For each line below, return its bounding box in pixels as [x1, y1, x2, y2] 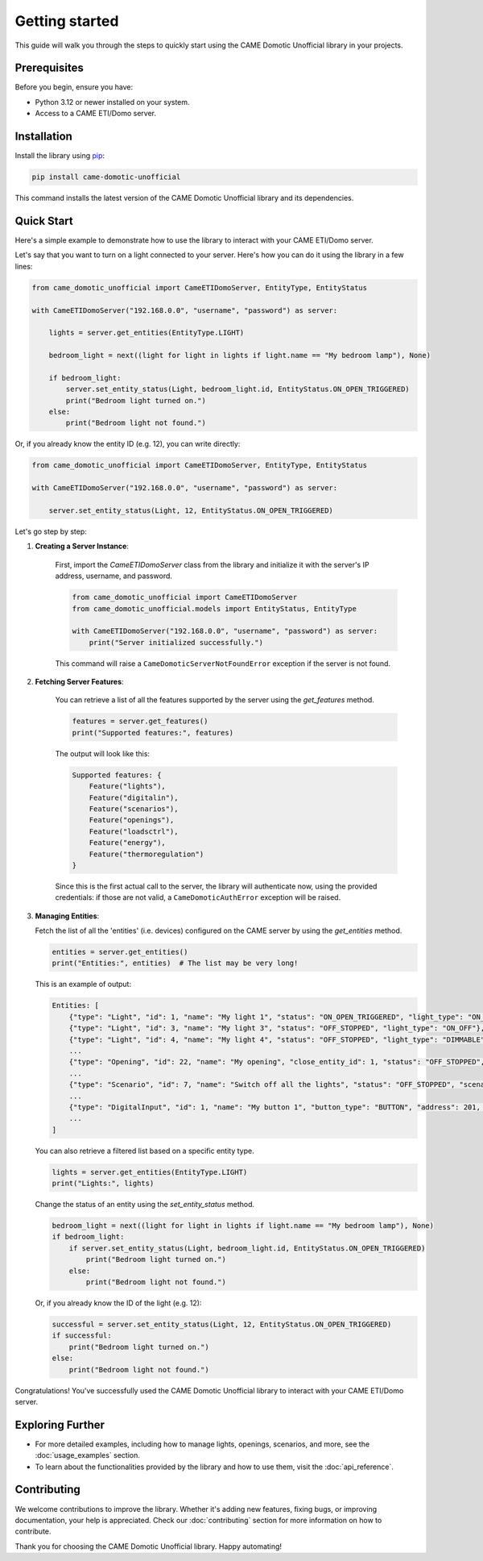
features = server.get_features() [72, 717, 208, 726]
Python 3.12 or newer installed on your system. [35, 97, 190, 106]
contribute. [14, 1526, 52, 1536]
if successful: [52, 1331, 112, 1340]
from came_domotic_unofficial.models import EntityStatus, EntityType [72, 604, 357, 613]
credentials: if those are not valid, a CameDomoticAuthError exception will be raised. [55, 893, 341, 902]
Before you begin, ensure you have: [14, 82, 133, 92]
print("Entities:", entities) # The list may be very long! [52, 959, 299, 968]
